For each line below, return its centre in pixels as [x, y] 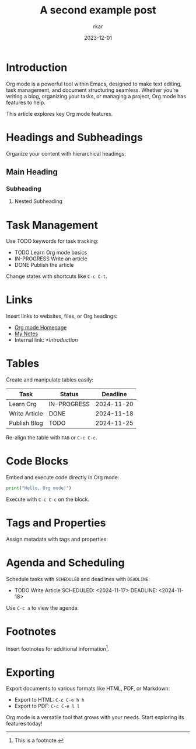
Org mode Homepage [41, 328]
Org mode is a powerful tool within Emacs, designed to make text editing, [94, 84]
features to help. [26, 102]
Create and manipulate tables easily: [50, 380]
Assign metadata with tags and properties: [57, 539]
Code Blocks [37, 461]
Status [69, 394]
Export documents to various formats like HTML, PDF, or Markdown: [88, 689]
